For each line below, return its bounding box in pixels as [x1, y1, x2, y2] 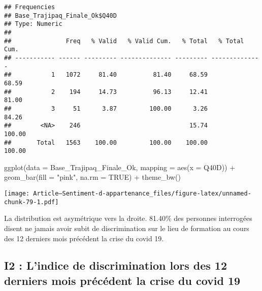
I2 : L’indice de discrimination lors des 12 [4, 257, 227, 273]
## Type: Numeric [4, 20, 62, 28]
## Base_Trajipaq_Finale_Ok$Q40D [4, 12, 117, 19]
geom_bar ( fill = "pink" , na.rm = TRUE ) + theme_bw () [4, 172, 181, 182]
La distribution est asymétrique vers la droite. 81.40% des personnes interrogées [4, 213, 252, 223]
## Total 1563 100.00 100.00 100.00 [4, 139, 208, 146]
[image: [4, 190, 30, 197]
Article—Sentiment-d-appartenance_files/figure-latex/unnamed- [33, 190, 251, 197]
